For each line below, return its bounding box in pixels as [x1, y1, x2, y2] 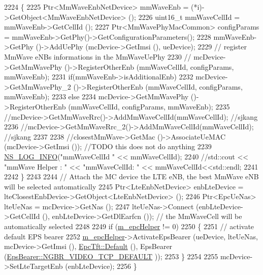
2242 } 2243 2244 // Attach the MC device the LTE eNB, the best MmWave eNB [4, 171, 259, 182]
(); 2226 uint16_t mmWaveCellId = [128, 11, 240, 22]
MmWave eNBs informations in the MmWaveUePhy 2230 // [4, 51, 191, 62]
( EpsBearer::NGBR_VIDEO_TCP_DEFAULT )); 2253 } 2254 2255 [4, 251, 218, 261]
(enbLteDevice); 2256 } [65, 261, 137, 271]
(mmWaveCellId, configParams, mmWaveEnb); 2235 [68, 101, 230, 112]
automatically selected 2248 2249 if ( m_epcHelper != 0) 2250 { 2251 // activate [4, 221, 254, 232]
